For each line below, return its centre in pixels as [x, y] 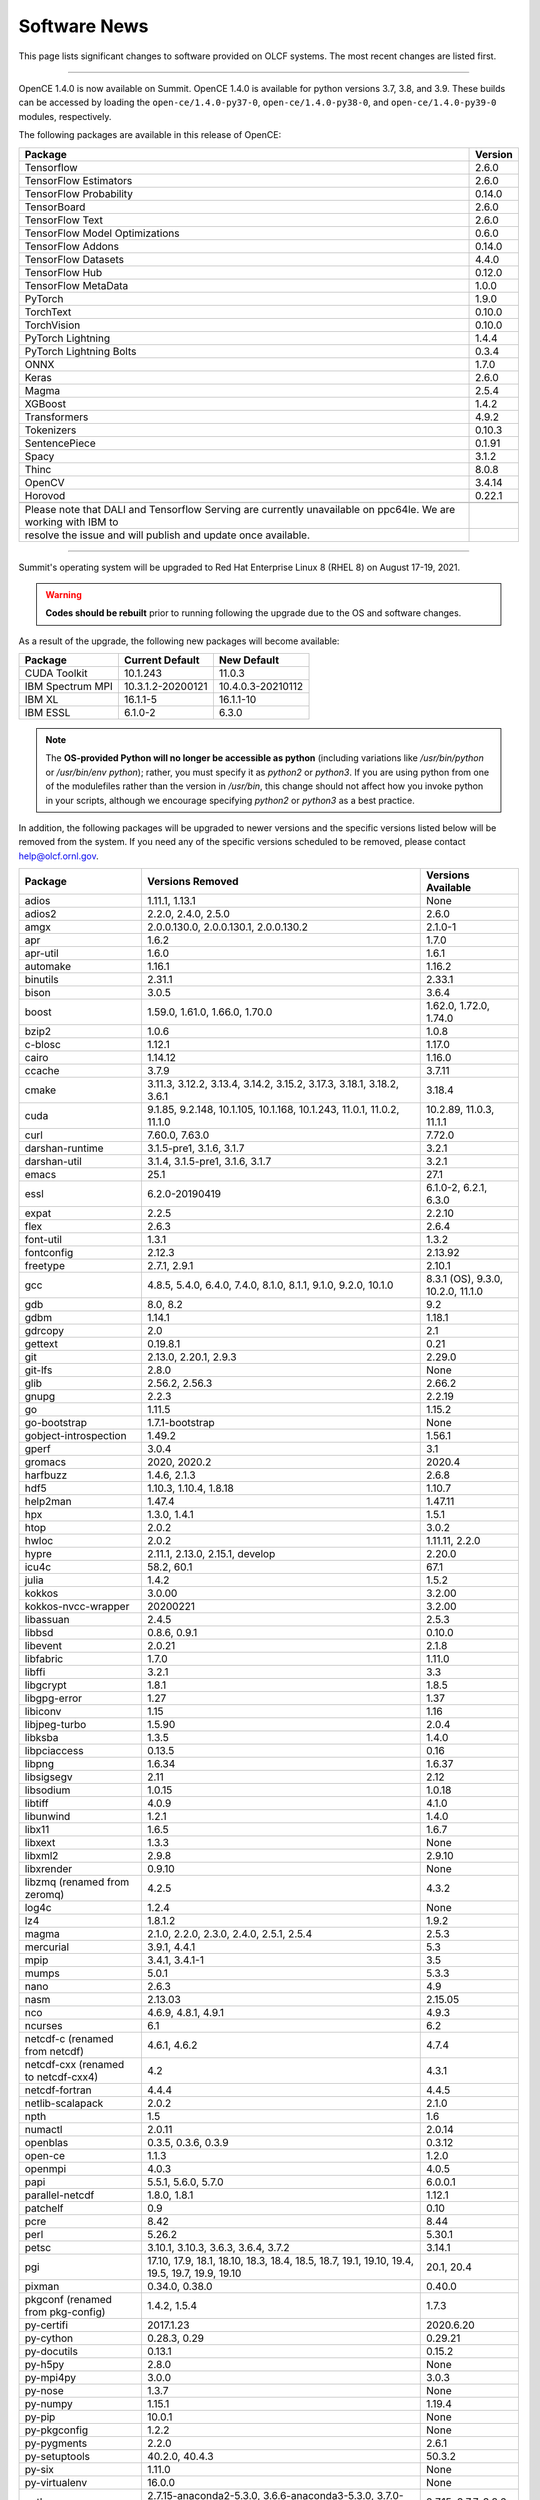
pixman [42, 2287]
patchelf [44, 2208]
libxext [40, 1843]
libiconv [43, 1712]
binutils [41, 980]
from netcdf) [54, 2052]
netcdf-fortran [58, 2090]
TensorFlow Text [64, 220]
